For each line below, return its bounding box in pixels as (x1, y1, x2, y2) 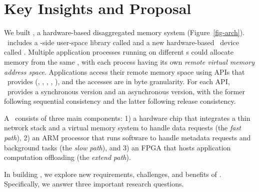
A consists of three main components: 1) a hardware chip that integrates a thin (4, 112, 250, 123)
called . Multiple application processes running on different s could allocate (4, 47, 233, 57)
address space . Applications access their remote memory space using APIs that (4, 66, 245, 77)
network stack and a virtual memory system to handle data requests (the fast (4, 122, 241, 133)
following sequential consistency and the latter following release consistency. (4, 96, 236, 106)
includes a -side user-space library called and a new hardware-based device (7, 37, 239, 47)
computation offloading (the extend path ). (4, 152, 131, 162)
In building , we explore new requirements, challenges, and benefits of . (4, 168, 221, 179)
